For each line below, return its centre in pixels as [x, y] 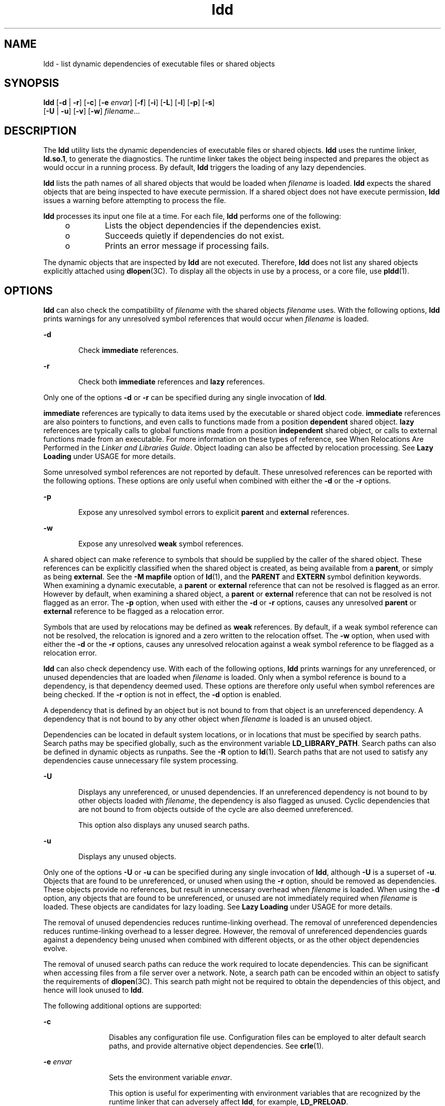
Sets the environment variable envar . [170, 1078]
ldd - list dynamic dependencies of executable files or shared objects [159, 63]
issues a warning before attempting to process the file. [135, 201]
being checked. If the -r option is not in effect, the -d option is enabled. [162, 695]
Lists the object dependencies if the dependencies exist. [213, 226]
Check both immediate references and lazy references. [172, 382]
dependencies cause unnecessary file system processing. [141, 761]
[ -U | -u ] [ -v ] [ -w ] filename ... [92, 111]
